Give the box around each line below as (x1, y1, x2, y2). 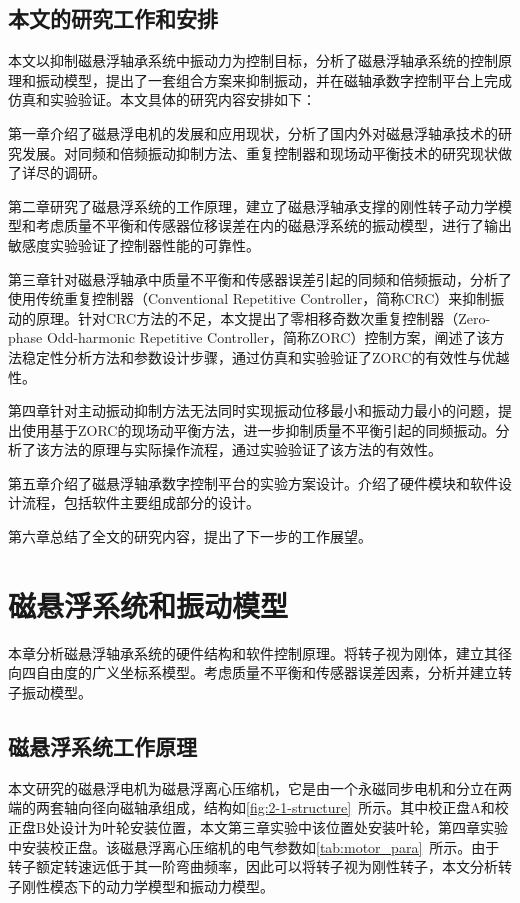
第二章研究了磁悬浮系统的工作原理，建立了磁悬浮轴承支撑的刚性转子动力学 (8, 195, 498, 216)
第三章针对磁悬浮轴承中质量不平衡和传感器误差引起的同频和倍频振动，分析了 (8, 268, 512, 289)
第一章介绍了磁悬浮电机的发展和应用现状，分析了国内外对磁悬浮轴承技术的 (8, 122, 498, 143)
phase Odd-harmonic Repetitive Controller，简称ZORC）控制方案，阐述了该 (8, 327, 491, 348)
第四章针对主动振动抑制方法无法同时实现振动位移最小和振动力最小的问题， (8, 400, 498, 421)
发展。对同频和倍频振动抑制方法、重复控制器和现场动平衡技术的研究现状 (21, 142, 498, 163)
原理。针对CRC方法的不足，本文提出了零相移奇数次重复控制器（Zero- (35, 307, 491, 328)
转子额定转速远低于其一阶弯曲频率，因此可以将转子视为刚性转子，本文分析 (8, 856, 498, 877)
